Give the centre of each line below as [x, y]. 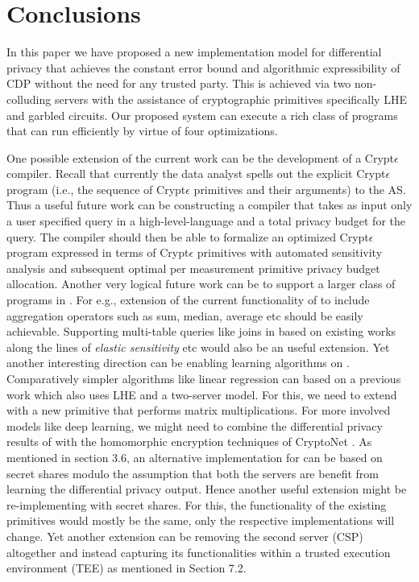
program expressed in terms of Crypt [98, 252]
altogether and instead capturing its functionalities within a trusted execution [199, 552]
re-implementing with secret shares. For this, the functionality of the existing [197, 504]
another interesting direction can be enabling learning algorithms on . [178, 363]
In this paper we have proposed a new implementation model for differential [194, 52]
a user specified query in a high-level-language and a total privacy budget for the [206, 221]
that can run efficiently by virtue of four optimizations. [142, 131]
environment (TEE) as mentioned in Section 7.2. [127, 568]
